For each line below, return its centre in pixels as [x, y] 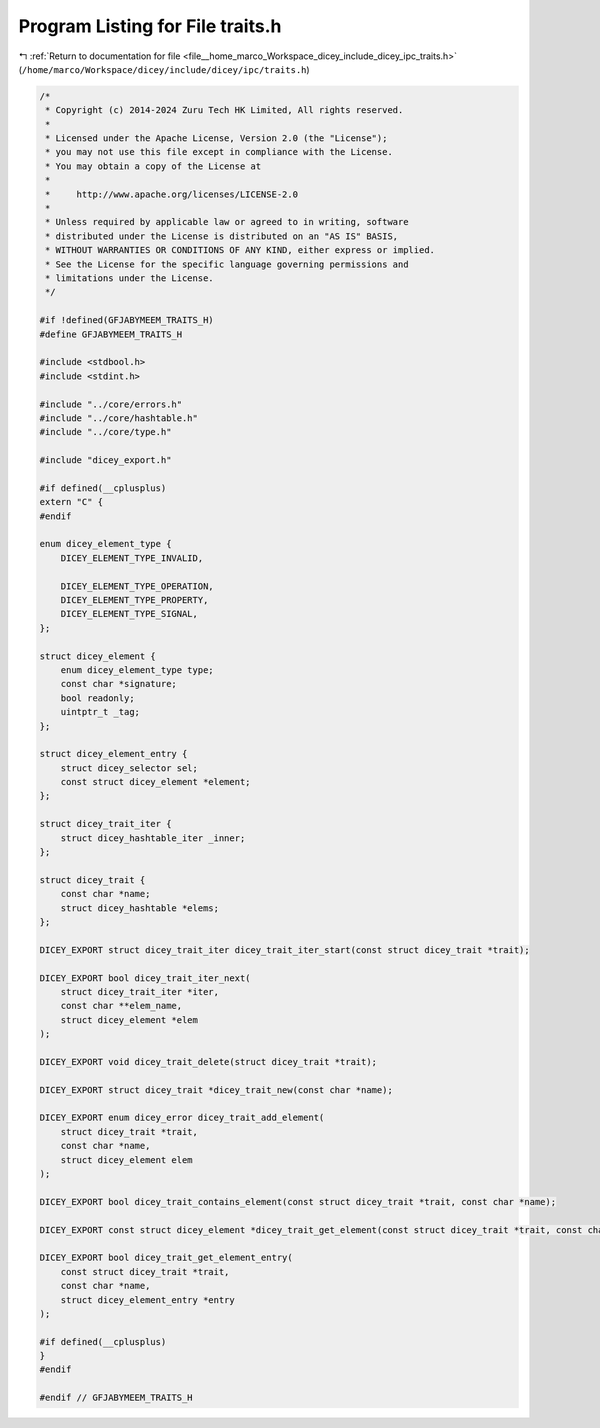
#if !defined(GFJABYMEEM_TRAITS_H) [126, 320]
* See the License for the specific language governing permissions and [227, 264]
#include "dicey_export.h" [105, 460]
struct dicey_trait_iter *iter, [140, 991]
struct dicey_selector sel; [129, 768]
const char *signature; [118, 684]
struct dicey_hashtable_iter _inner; [153, 838]
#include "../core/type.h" [105, 432]
